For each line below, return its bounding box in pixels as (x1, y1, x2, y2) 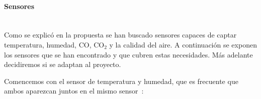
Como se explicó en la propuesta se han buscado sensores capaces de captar (4, 29, 237, 40)
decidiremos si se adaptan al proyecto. (4, 59, 121, 69)
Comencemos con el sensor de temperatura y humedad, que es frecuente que (4, 75, 238, 86)
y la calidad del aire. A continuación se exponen (109, 39, 257, 49)
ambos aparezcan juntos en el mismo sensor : (4, 85, 144, 96)
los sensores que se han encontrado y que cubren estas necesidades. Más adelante (4, 49, 253, 59)
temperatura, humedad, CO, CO (4, 39, 105, 49)
